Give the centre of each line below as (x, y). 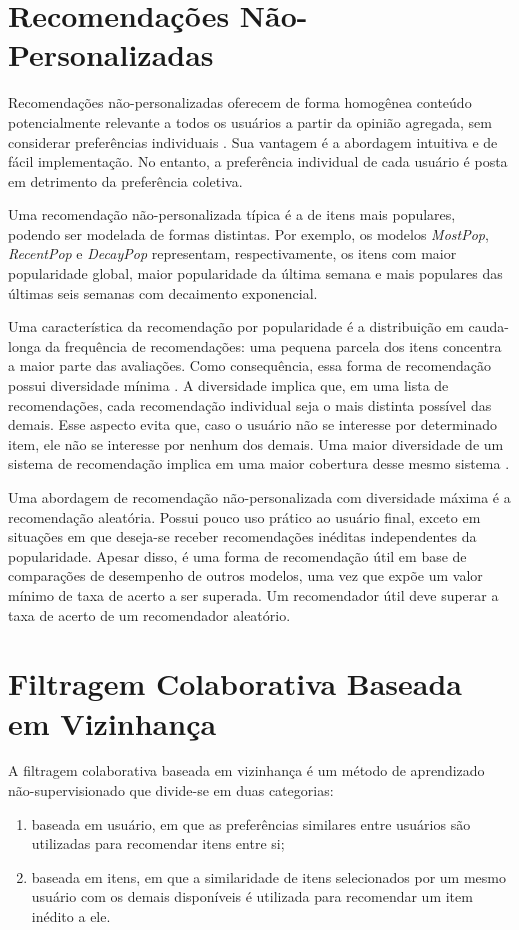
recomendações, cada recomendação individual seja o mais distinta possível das (250, 404)
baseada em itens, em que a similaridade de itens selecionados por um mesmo (269, 876)
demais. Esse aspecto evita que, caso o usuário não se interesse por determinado (253, 424)
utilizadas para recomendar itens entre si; (158, 843)
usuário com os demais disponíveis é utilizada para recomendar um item (252, 896)
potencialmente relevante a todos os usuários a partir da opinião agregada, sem (250, 121)
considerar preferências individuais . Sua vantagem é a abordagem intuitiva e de (253, 141)
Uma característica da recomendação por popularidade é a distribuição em (236, 326)
